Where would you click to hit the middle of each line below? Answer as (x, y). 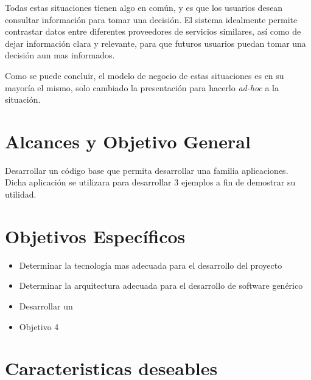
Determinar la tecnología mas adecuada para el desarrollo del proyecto (151, 265)
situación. (23, 99)
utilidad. (21, 194)
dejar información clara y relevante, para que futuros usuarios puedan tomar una (155, 43)
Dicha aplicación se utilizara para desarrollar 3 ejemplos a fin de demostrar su (150, 182)
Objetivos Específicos (95, 236)
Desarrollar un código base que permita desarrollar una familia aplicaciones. (147, 170)
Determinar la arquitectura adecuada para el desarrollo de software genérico (161, 285)
